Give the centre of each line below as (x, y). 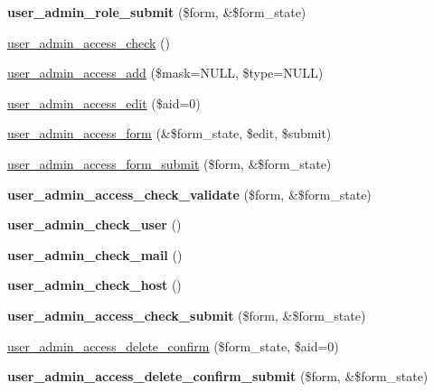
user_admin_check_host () (94, 285)
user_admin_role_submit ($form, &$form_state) (157, 12)
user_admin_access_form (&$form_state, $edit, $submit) (170, 133)
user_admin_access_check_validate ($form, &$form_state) (189, 194)
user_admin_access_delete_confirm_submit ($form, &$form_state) (218, 376)
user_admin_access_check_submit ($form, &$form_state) (187, 315)
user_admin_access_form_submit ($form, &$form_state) (170, 163)
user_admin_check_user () (94, 224)
